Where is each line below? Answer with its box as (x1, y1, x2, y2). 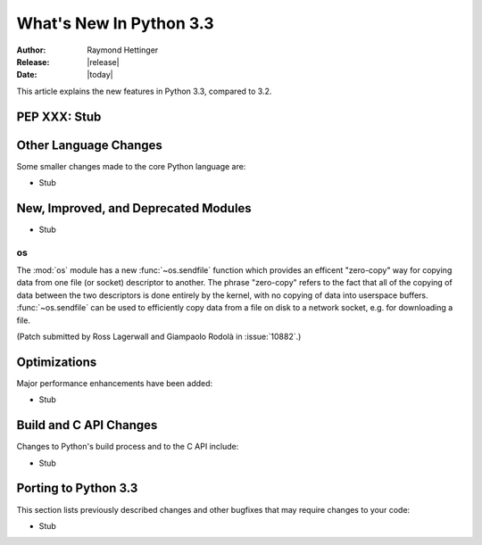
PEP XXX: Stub (16, 109, 102, 124)
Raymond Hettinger (87, 45, 159, 55)
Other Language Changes (16, 137, 162, 153)
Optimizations (16, 354, 97, 369)
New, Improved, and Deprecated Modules (16, 201, 252, 216)
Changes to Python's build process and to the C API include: (16, 442, 239, 452)
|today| (87, 70, 113, 80)
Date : (16, 70, 37, 80)
